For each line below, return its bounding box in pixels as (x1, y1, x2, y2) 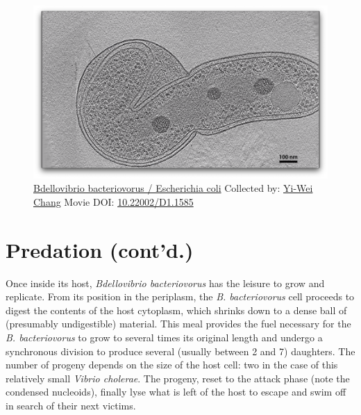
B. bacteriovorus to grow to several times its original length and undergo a (6, 330, 323, 345)
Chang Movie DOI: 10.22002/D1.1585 (33, 194, 194, 209)
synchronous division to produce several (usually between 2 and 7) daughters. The (6, 343, 355, 358)
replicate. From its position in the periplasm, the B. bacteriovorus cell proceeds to (6, 289, 355, 304)
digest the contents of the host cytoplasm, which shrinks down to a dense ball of (6, 302, 347, 317)
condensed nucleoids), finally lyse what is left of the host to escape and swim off (6, 384, 346, 399)
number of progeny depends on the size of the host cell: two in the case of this (6, 357, 338, 372)
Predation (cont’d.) (6, 235, 194, 263)
